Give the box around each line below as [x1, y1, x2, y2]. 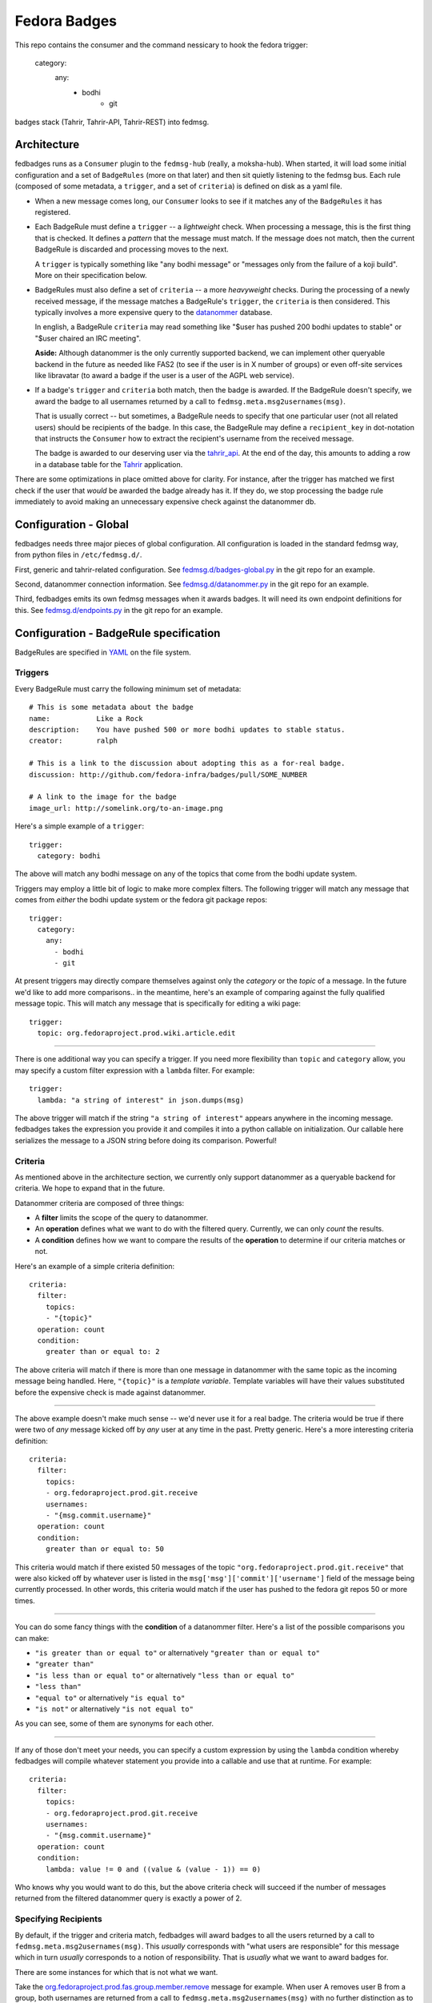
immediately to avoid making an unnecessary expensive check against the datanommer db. [14, 497, 316, 506]
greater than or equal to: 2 [45, 1347, 160, 1356]
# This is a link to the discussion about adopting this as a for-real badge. [29, 759, 346, 768]
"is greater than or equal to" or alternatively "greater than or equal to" [34, 1647, 320, 1658]
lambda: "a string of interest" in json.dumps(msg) [37, 1095, 244, 1105]
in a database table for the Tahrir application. [34, 459, 183, 469]
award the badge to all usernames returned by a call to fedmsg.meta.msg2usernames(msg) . [34, 397, 346, 406]
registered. [34, 207, 71, 216]
